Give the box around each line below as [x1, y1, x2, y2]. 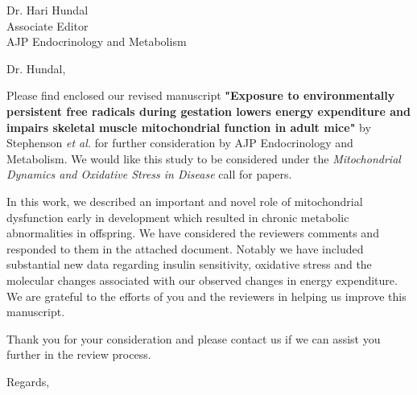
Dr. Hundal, [6, 60, 66, 76]
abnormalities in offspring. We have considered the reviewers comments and [6, 224, 379, 241]
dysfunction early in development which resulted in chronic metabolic [6, 208, 349, 225]
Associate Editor [6, 17, 89, 34]
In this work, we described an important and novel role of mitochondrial [6, 192, 363, 209]
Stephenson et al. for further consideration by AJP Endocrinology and [6, 134, 353, 151]
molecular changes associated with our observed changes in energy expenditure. [6, 271, 398, 288]
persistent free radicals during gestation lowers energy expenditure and [6, 102, 411, 119]
